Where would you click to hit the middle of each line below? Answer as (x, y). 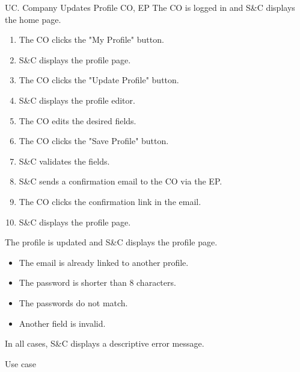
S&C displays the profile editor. (77, 100)
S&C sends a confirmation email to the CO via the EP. (121, 181)
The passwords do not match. (73, 302)
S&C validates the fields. (64, 161)
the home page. (33, 19)
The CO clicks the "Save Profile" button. (94, 141)
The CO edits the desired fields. (78, 120)
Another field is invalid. (62, 323)
